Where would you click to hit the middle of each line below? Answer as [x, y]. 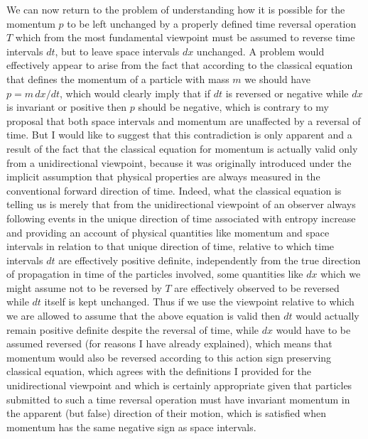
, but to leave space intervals [117, 51]
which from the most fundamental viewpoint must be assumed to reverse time [185, 37]
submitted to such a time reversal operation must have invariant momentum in [178, 399]
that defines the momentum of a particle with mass [118, 78]
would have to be [313, 329]
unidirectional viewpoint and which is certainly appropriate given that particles [179, 385]
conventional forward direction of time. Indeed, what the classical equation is [174, 190]
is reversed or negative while [287, 93]
